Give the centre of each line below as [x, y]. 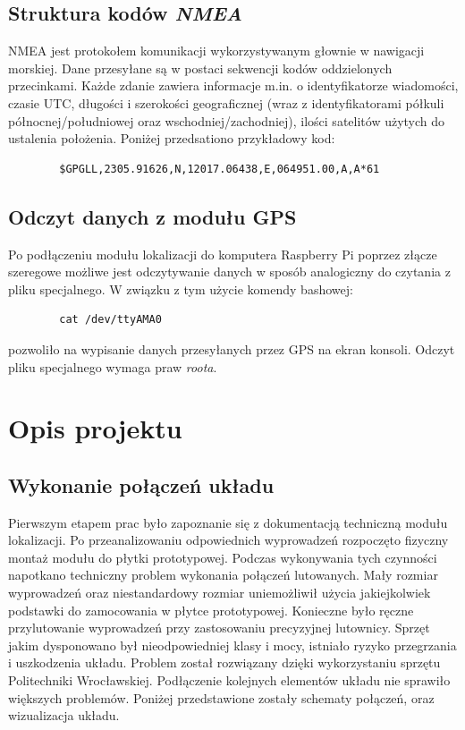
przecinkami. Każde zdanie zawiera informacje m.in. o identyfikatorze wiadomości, [233, 85]
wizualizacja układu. [64, 715]
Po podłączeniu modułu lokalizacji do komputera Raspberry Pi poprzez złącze [223, 254]
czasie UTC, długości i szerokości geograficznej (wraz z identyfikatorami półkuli [226, 102]
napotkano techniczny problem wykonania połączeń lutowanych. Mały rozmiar [223, 575]
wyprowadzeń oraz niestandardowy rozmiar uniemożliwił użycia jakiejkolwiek [220, 593]
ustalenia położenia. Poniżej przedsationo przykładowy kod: [172, 138]
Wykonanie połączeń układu [141, 484]
